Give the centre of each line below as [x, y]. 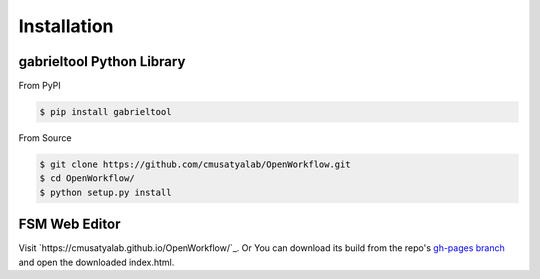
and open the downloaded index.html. [96, 262]
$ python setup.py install [105, 192]
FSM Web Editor [69, 224]
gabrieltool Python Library [102, 61]
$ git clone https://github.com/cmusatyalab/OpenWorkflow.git [195, 164]
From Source [45, 138]
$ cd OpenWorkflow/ [87, 178]
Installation [66, 26]
